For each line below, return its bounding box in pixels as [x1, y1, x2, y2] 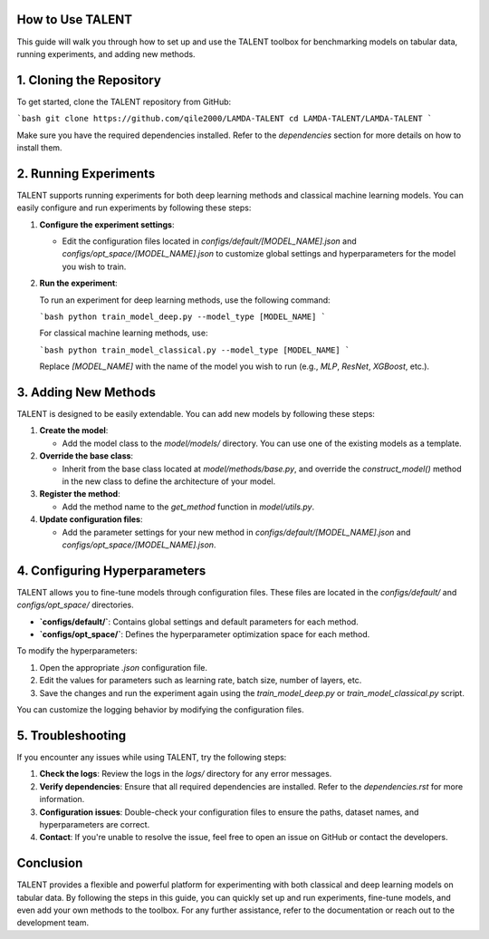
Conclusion [16, 856, 83, 871]
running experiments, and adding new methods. [16, 48, 196, 59]
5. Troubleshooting [16, 728, 127, 743]
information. [39, 794, 85, 805]
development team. [16, 917, 90, 928]
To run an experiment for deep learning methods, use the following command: [39, 295, 331, 305]
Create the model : [39, 425, 109, 436]
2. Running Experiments [16, 166, 156, 181]
